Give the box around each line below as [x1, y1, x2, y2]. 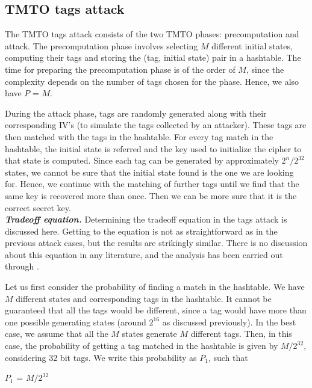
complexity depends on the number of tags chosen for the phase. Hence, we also [5, 75, 299, 87]
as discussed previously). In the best [162, 315, 296, 328]
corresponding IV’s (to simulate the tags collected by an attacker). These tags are [5, 119, 307, 131]
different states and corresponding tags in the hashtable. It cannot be [16, 292, 272, 304]
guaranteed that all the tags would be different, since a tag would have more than [5, 304, 307, 316]
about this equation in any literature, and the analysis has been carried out [5, 248, 283, 260]
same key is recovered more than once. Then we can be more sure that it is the [5, 189, 297, 202]
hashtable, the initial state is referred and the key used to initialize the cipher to [5, 142, 302, 155]
